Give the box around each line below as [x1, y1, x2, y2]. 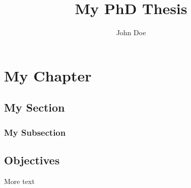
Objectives [4, 152, 60, 167]
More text [4, 175, 35, 186]
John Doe [116, 27, 146, 38]
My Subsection [4, 126, 66, 138]
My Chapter [4, 65, 92, 85]
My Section [4, 100, 65, 115]
